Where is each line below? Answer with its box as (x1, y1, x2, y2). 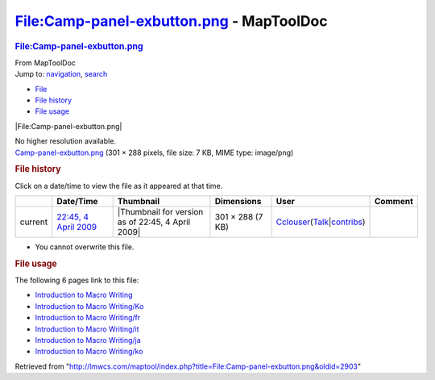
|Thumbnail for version (117, 206, 204, 217)
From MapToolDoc (14, 57, 77, 68)
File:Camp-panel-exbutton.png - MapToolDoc (14, 12, 328, 30)
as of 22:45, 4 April (117, 216, 191, 228)
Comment (375, 195, 414, 207)
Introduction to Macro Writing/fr (35, 313, 141, 323)
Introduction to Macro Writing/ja (35, 335, 141, 345)
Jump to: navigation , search (14, 69, 108, 79)
